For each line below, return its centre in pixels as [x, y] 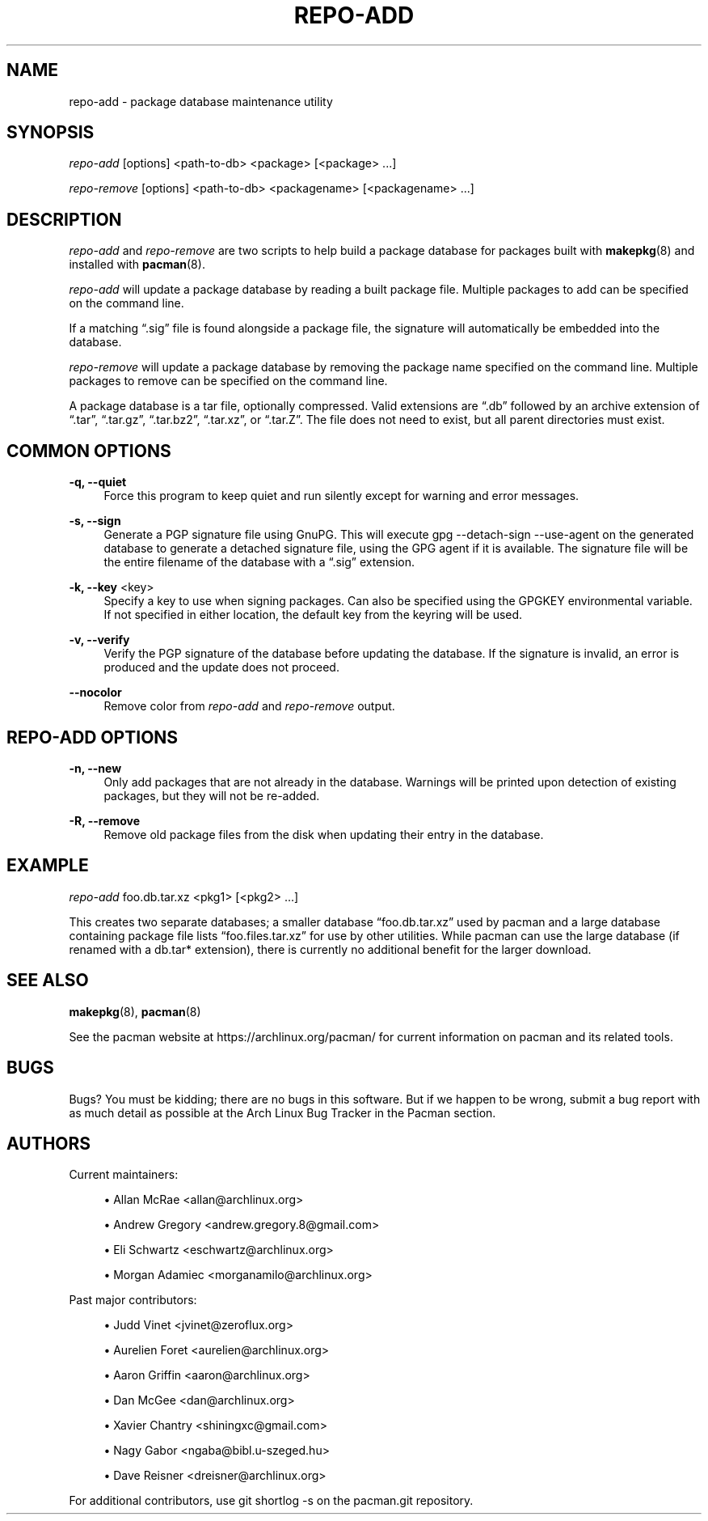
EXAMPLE [48, 866]
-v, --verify [99, 640]
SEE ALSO [48, 981]
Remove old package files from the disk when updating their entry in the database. [324, 834]
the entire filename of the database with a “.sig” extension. [259, 562]
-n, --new [95, 768]
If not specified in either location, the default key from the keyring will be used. [313, 615]
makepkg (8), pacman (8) [135, 1011]
